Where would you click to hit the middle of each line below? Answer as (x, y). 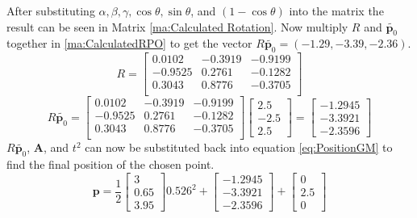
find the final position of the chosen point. (111, 164)
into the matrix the (336, 10)
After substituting (51, 10)
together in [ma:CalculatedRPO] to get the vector (129, 43)
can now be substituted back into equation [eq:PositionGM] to (239, 147)
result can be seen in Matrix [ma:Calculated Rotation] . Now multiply (177, 26)
